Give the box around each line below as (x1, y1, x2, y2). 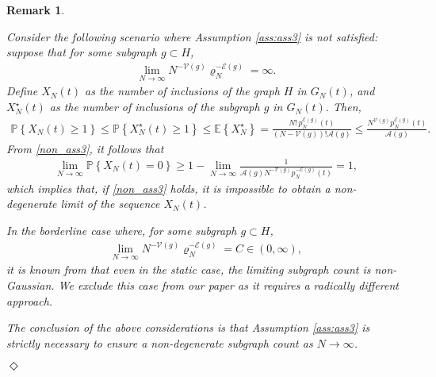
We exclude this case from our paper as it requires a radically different (58, 276, 399, 293)
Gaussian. (6, 276, 55, 293)
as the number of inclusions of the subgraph (49, 98, 260, 115)
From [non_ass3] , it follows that (6, 140, 164, 156)
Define (6, 83, 38, 99)
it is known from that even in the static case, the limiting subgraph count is (6, 261, 371, 278)
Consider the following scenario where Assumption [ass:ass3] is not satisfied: (6, 28, 378, 44)
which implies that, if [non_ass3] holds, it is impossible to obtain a (6, 179, 331, 196)
